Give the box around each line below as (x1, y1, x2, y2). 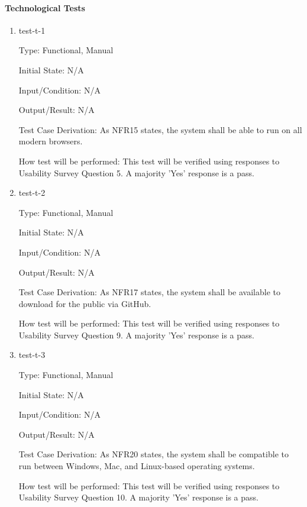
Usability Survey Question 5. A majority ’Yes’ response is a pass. (18, 166, 254, 179)
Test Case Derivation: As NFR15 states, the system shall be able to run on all (18, 123, 302, 135)
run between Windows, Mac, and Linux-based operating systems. (18, 460, 255, 472)
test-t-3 (18, 348, 46, 361)
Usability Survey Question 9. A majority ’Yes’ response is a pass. (18, 328, 254, 341)
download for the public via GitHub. (18, 297, 151, 309)
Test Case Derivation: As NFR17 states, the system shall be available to (18, 286, 280, 298)
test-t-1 (18, 24, 46, 36)
